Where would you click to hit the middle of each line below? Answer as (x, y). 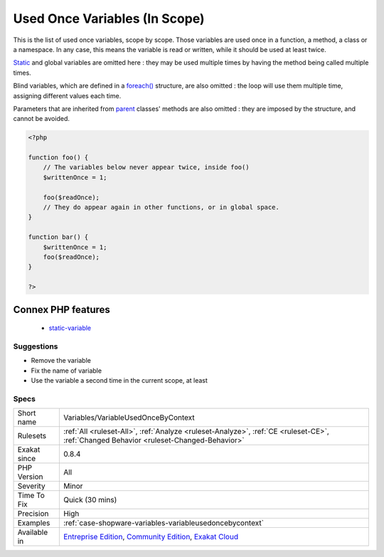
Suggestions (36, 346)
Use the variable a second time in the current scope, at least (119, 381)
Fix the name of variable (66, 371)
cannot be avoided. (42, 119)
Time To (31, 496)
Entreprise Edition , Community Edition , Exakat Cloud (150, 537)
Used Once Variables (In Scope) (109, 18)
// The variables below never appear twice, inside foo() (146, 168)
